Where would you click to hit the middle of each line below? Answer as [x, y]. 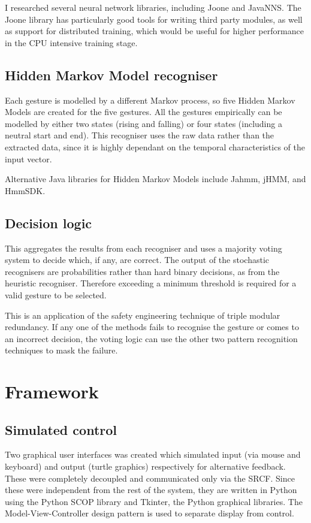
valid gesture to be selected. [56, 294]
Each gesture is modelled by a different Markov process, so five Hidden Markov [150, 100]
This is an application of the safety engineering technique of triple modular [143, 315]
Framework [52, 392]
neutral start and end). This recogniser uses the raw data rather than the [140, 135]
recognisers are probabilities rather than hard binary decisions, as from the [142, 271]
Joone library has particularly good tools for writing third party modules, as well [154, 19]
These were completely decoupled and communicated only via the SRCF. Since [150, 478]
